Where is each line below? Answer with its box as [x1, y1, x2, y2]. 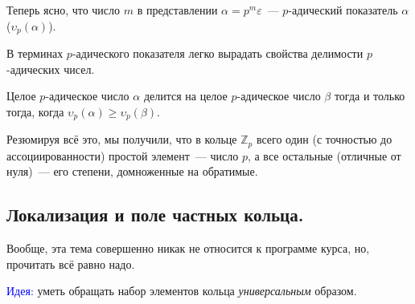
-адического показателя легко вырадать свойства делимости [72, 45, 364, 62]
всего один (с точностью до [256, 131, 392, 148]
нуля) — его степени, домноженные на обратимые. [6, 163, 258, 180]
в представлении [137, 2, 218, 18]
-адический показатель [288, 2, 398, 18]
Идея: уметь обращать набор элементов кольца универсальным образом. [6, 282, 357, 299]
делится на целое [143, 87, 228, 104]
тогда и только [334, 87, 405, 104]
